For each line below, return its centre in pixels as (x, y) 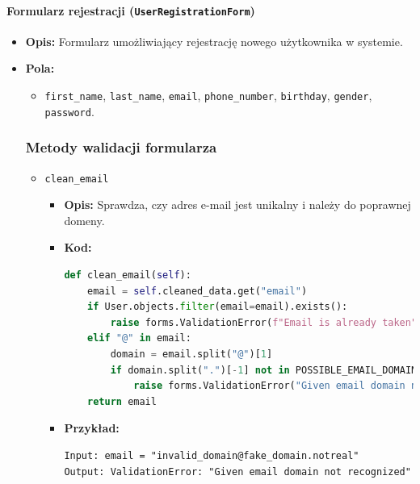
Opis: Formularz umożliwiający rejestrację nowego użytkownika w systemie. (214, 41)
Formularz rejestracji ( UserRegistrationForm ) (131, 10)
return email (122, 401)
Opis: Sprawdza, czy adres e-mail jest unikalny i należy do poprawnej (237, 204)
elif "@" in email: (139, 338)
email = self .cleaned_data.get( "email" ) (197, 291)
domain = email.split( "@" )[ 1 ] (191, 354)
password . (69, 111)
